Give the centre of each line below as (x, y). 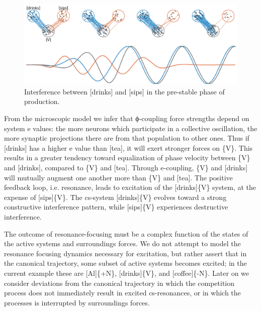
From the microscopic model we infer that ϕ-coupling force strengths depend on (127, 118)
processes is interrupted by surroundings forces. (77, 302)
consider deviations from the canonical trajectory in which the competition (119, 283)
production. (42, 101)
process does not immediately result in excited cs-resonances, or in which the (122, 293)
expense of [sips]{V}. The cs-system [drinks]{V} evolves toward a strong (115, 197)
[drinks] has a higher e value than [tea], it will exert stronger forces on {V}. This (128, 147)
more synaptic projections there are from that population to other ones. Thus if (127, 138)
